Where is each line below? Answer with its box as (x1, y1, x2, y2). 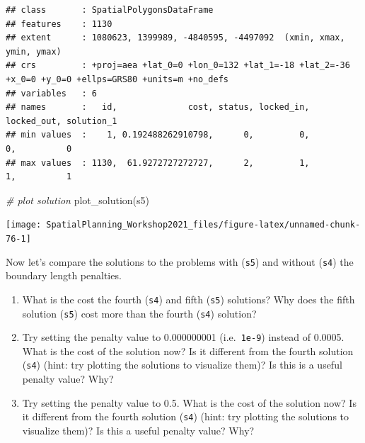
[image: (6, 220, 42, 230)
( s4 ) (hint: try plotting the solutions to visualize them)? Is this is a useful (22, 357, 342, 372)
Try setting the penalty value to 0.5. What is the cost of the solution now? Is (22, 395, 357, 410)
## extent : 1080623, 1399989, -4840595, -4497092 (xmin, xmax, (6, 33, 345, 43)
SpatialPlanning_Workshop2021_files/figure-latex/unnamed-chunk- (46, 220, 361, 230)
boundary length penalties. (6, 268, 122, 283)
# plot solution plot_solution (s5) (6, 192, 149, 207)
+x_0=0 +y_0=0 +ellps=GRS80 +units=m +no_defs (6, 74, 228, 84)
